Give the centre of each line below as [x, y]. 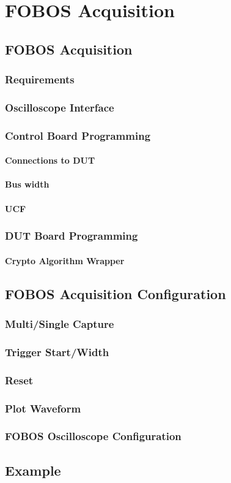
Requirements [40, 79]
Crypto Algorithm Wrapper [65, 260]
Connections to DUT [50, 160]
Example [33, 470]
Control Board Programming [78, 135]
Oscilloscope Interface [60, 107]
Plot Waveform [43, 408]
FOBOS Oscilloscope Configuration [93, 436]
